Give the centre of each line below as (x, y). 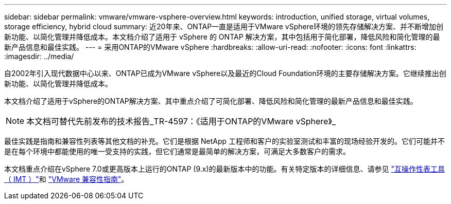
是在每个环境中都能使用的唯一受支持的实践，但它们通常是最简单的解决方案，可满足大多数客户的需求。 (177, 151)
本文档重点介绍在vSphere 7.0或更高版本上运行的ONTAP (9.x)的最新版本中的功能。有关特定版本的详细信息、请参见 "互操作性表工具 (225, 169)
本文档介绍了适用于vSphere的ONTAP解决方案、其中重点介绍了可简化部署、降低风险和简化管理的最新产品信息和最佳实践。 (211, 101)
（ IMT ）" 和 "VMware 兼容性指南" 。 (66, 179)
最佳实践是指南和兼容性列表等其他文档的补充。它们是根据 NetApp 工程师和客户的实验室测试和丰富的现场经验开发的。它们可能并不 (224, 141)
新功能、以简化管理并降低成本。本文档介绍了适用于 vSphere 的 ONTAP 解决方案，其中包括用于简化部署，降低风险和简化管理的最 (222, 37)
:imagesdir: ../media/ (39, 56)
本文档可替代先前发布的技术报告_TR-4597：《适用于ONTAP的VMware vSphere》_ (181, 121)
